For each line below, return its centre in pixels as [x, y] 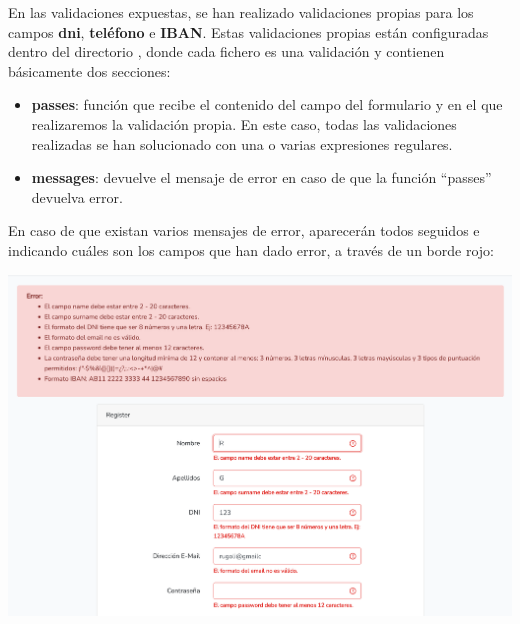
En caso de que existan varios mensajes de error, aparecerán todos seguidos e [244, 230]
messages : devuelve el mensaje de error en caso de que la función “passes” [261, 177]
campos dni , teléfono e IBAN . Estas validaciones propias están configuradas [248, 31]
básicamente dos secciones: [89, 70]
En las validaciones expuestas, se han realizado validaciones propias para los [241, 12]
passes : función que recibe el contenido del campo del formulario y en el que [267, 104]
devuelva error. [77, 196]
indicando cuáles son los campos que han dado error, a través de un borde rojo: [251, 249]
